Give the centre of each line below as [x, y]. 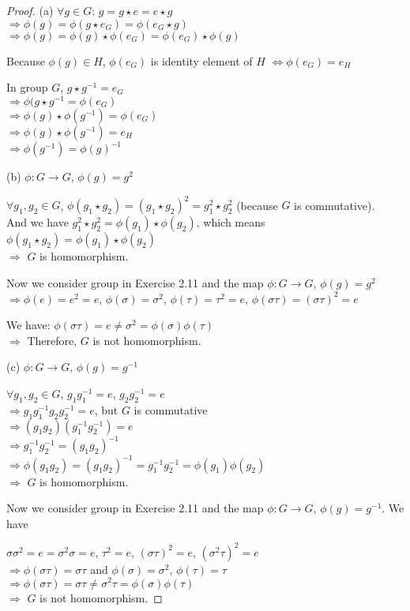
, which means [231, 222]
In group [27, 87]
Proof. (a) [30, 10]
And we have [38, 222]
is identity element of [201, 60]
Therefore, [52, 340]
